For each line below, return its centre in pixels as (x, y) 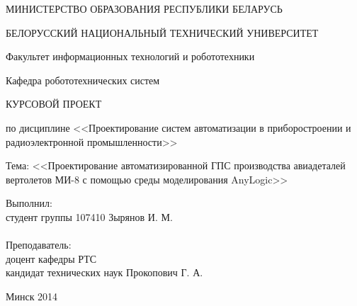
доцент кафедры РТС (51, 258)
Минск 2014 (32, 296)
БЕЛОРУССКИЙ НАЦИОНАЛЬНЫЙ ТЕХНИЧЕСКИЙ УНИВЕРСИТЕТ (162, 32)
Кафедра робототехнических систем (83, 80)
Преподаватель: (39, 245)
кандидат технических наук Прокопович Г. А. (104, 272)
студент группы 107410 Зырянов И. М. (89, 216)
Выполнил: (29, 203)
